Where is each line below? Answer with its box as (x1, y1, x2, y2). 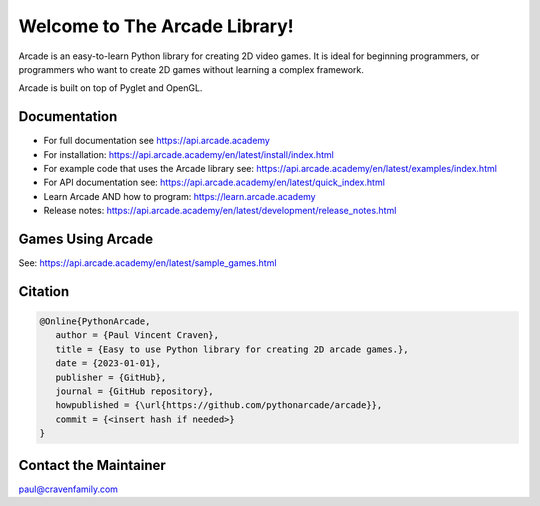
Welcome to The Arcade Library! (18, 15, 294, 37)
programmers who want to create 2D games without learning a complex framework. (18, 63, 365, 75)
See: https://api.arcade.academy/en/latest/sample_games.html (18, 257, 277, 269)
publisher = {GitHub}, (55, 371, 167, 383)
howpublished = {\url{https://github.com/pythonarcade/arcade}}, (55, 400, 383, 411)
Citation (18, 283, 70, 300)
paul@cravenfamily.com (18, 483, 119, 495)
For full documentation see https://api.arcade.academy (43, 135, 270, 147)
